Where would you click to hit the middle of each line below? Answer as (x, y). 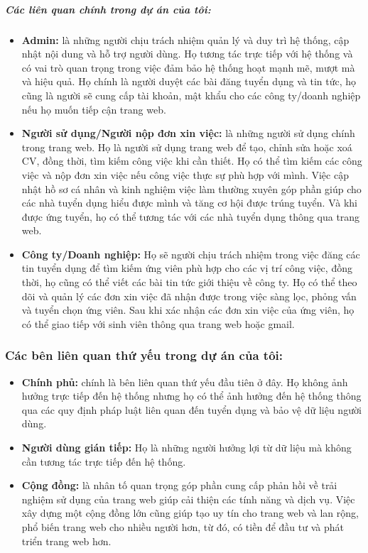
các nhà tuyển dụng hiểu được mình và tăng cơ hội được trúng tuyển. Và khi (189, 203)
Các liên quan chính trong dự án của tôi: (108, 9)
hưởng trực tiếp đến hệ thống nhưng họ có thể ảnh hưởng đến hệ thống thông (191, 396)
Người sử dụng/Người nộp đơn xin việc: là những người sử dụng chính (188, 133)
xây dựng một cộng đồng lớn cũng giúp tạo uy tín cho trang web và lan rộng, (190, 513)
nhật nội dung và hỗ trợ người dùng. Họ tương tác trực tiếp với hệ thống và (187, 54)
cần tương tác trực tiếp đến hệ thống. (104, 461)
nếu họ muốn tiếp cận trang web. (94, 109)
